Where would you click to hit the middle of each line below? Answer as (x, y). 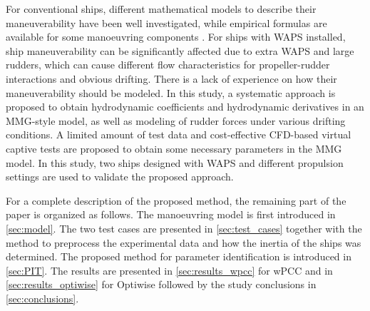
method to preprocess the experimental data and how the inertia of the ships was (184, 242)
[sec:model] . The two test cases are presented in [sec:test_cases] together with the (184, 228)
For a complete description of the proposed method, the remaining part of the (176, 200)
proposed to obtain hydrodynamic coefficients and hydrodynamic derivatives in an (185, 107)
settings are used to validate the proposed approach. (120, 177)
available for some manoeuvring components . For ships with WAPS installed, (176, 37)
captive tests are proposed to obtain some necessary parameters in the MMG (174, 148)
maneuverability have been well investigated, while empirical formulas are (166, 22)
